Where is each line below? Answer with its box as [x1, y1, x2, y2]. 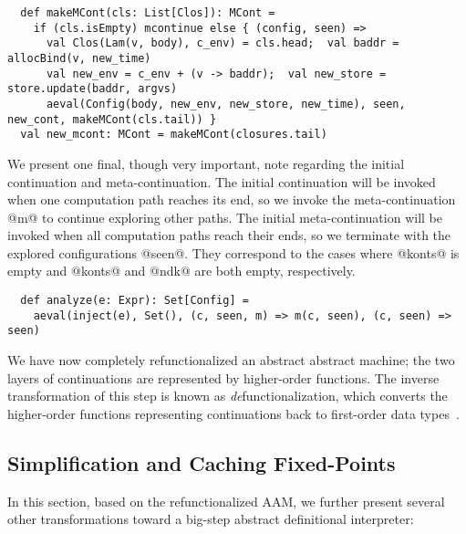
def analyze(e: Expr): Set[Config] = [20, 294, 249, 308]
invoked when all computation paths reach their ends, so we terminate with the [7, 225, 451, 245]
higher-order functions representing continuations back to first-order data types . [7, 403, 460, 423]
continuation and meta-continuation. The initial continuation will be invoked [7, 172, 436, 191]
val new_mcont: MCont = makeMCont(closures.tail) [20, 128, 327, 141]
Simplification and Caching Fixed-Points [7, 448, 396, 476]
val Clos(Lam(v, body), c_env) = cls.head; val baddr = [46, 37, 399, 50]
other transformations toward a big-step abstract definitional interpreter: [7, 509, 414, 529]
